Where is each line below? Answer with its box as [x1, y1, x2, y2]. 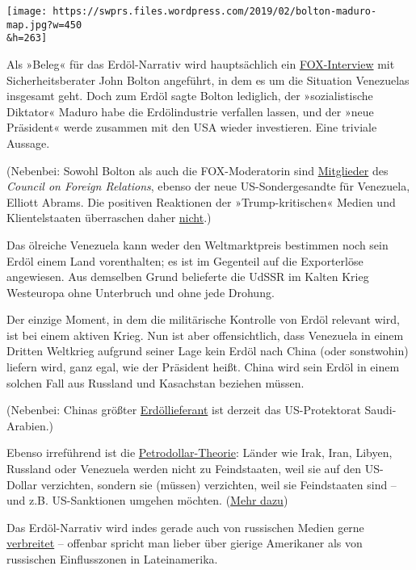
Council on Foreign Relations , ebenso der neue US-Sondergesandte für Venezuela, [6, 178, 410, 195]
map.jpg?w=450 [6, 19, 82, 31]
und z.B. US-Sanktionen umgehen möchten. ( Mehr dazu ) [6, 492, 288, 509]
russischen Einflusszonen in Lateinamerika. [6, 551, 218, 567]
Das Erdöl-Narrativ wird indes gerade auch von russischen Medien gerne [6, 518, 364, 535]
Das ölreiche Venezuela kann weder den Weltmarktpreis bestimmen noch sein [6, 236, 389, 253]
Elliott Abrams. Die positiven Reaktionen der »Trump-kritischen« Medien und [6, 193, 396, 210]
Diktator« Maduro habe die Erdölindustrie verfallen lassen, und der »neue [6, 103, 374, 119]
